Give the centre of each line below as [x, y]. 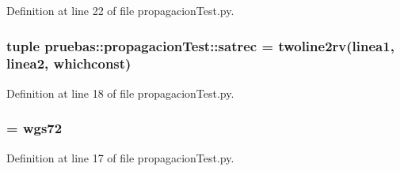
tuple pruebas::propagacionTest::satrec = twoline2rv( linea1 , [200, 45]
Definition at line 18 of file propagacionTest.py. [120, 93]
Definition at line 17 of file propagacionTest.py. [120, 157]
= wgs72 [34, 128]
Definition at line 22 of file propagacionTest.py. [120, 10]
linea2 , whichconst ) [69, 63]
